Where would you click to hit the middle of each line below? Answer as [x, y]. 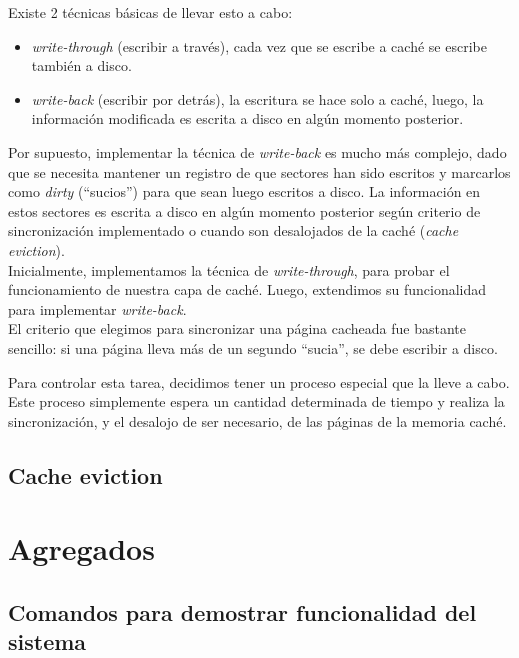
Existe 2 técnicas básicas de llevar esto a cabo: [150, 12]
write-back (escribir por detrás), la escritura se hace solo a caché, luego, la [257, 98]
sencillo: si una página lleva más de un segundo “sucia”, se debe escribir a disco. [253, 347]
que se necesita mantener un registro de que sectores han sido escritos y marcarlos [259, 171]
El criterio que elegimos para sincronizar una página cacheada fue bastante [237, 328]
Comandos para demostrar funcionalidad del [242, 611]
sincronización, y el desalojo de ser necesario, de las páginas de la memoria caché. [257, 420]
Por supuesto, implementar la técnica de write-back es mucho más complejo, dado [257, 151]
